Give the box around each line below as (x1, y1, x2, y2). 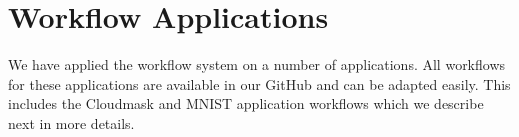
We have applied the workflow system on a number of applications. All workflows (8, 54, 506, 75)
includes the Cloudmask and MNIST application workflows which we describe (8, 93, 484, 114)
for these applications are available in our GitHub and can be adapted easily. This (8, 73, 511, 94)
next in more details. (8, 112, 135, 133)
